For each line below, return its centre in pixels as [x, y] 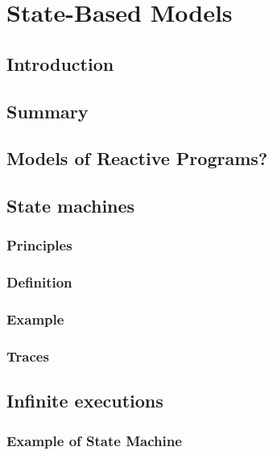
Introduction [60, 63]
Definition [39, 282]
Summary [48, 111]
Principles [39, 245]
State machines [71, 206]
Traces [28, 356]
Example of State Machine [94, 440]
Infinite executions [85, 401]
